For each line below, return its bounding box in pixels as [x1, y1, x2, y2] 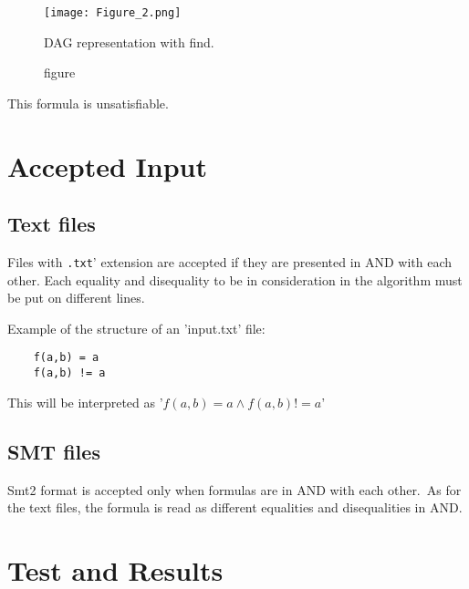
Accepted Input [7, 147, 207, 184]
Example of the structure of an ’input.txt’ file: [7, 318, 266, 337]
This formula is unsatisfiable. [7, 93, 169, 112]
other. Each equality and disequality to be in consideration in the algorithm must [7, 270, 463, 289]
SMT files [7, 437, 100, 465]
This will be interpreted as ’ [7, 392, 163, 411]
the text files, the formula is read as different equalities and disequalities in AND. [7, 498, 463, 517]
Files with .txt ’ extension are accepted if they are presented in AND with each [7, 253, 453, 272]
